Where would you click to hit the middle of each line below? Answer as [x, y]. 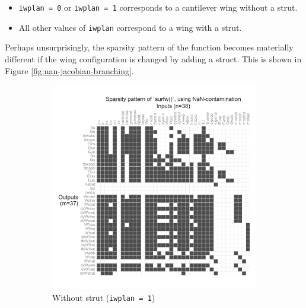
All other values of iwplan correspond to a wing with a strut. [130, 27]
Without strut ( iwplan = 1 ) [104, 297]
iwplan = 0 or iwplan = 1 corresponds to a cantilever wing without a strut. [158, 7]
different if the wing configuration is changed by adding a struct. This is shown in [153, 58]
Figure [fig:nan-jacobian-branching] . [69, 70]
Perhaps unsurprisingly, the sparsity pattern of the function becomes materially [149, 47]
